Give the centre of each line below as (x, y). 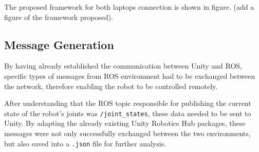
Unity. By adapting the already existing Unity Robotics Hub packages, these (125, 123)
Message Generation (59, 44)
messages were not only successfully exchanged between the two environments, (127, 133)
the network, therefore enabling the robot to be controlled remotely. (111, 86)
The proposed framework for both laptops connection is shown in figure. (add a (129, 7)
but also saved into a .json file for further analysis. (85, 143)
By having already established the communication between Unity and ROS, (123, 66)
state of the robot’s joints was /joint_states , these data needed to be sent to (128, 113)
